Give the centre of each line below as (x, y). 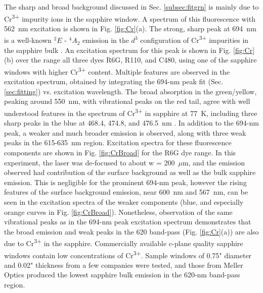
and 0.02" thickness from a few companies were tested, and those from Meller (124, 265)
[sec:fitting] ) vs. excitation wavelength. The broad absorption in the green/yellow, (130, 91)
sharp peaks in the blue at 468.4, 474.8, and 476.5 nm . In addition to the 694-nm (131, 123)
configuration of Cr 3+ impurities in (194, 39)
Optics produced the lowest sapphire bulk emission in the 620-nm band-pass (122, 275)
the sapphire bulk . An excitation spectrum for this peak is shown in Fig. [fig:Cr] (129, 50)
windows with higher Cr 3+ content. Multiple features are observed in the (117, 71)
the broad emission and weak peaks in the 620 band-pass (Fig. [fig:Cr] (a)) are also (131, 231)
